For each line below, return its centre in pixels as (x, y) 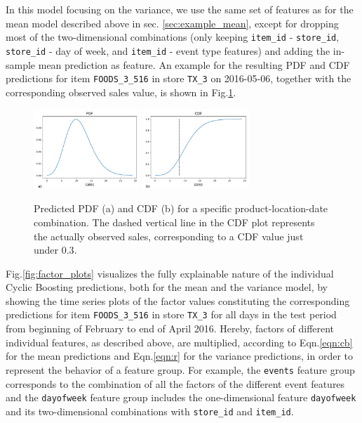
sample (21, 64)
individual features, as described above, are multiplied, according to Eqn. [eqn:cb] (179, 342)
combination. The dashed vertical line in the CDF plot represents (174, 222)
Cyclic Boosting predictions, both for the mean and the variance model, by (167, 287)
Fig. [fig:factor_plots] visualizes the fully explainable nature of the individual (170, 273)
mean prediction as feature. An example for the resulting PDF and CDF (194, 64)
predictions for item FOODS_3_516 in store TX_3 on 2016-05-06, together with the (179, 78)
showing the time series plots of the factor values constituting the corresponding (178, 300)
